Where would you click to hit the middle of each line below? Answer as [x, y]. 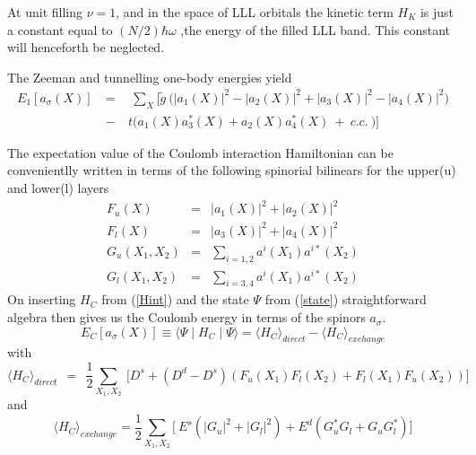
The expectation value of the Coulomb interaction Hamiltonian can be [200, 152]
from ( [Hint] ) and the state [175, 299]
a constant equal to [60, 29]
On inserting [42, 299]
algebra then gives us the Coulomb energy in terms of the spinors [186, 317]
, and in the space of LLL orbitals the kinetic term [255, 12]
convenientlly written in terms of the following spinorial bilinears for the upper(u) [232, 170]
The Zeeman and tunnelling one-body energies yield [150, 77]
